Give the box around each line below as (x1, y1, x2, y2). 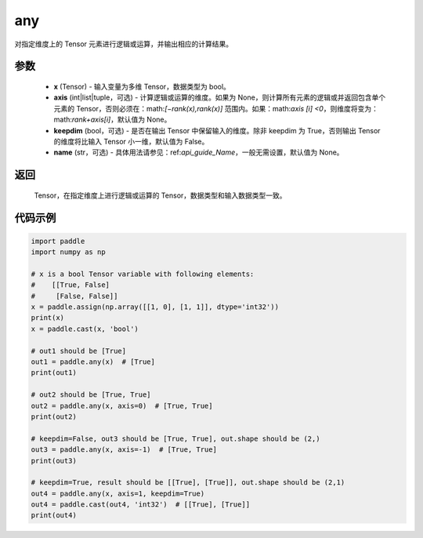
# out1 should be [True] (31, 346, 127, 355)
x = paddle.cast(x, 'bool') (31, 324, 139, 333)
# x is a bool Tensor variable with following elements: (31, 269, 255, 278)
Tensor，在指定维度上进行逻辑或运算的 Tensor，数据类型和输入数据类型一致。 (34, 191, 287, 200)
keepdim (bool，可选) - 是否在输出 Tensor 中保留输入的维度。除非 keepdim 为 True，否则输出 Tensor (53, 125, 381, 135)
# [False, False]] (31, 291, 118, 300)
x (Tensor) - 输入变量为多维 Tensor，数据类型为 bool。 (53, 82, 231, 91)
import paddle (31, 236, 85, 245)
